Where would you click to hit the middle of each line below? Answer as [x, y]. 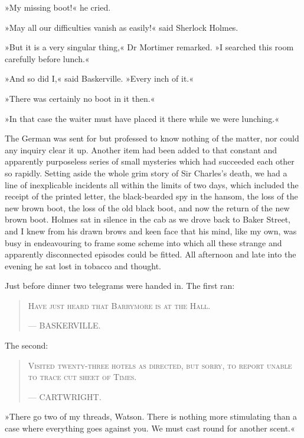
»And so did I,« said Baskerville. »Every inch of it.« [99, 78]
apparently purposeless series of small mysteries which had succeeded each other [150, 161]
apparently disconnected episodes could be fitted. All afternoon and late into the [151, 254]
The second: [27, 345]
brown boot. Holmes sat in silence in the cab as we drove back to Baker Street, [148, 219]
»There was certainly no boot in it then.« [80, 98]
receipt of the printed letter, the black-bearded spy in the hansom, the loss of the [151, 196]
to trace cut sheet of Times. [82, 377]
